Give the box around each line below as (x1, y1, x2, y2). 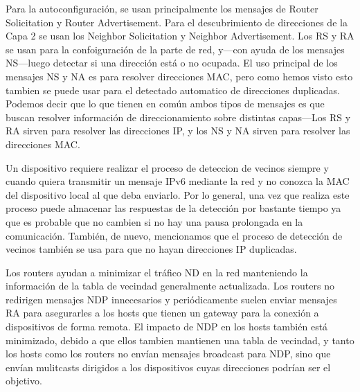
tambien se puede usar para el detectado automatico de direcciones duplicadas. (6, 82, 341, 97)
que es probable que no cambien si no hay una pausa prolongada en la (6, 214, 303, 229)
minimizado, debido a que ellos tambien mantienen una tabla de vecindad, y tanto (6, 332, 354, 347)
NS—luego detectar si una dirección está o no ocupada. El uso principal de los (6, 55, 338, 70)
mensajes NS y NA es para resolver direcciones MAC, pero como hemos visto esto (6, 69, 353, 83)
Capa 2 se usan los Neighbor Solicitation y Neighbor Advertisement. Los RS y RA (6, 28, 354, 43)
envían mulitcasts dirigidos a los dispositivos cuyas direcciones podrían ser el (6, 359, 331, 374)
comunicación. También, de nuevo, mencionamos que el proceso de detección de (6, 228, 343, 242)
